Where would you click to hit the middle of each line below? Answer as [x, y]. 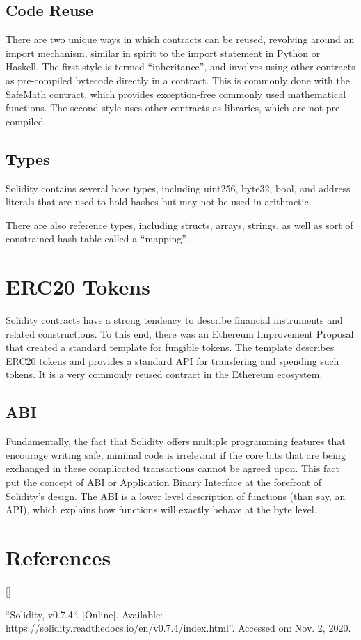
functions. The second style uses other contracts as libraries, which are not [165, 108]
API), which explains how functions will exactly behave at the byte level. [161, 509]
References [58, 557]
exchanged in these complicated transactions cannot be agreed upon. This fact [173, 468]
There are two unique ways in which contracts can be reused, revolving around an [180, 39]
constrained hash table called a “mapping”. [97, 239]
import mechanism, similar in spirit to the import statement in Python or [163, 53]
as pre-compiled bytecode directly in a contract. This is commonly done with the [178, 80]
